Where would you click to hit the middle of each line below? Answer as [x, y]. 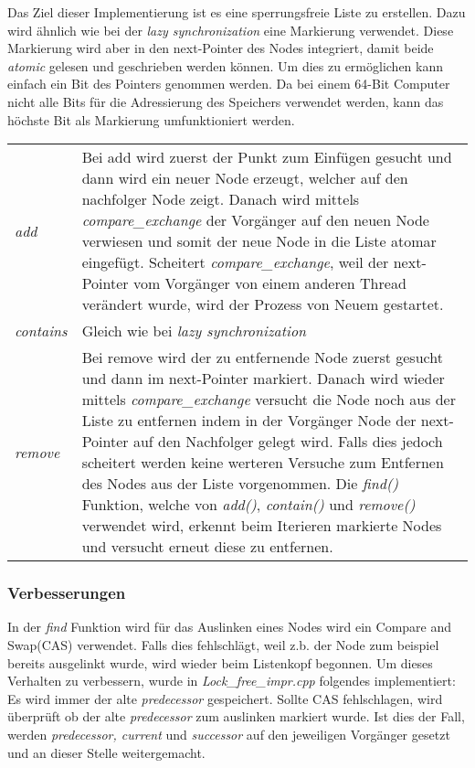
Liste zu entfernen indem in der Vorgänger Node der [249, 421]
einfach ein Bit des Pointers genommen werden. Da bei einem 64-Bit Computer [229, 84]
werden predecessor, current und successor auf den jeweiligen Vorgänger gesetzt [229, 734]
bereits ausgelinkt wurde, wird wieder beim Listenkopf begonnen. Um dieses [220, 662]
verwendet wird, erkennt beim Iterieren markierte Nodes [262, 526]
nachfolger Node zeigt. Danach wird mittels [221, 199]
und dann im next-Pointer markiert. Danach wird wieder [263, 379]
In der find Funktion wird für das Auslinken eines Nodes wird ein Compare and [230, 627]
